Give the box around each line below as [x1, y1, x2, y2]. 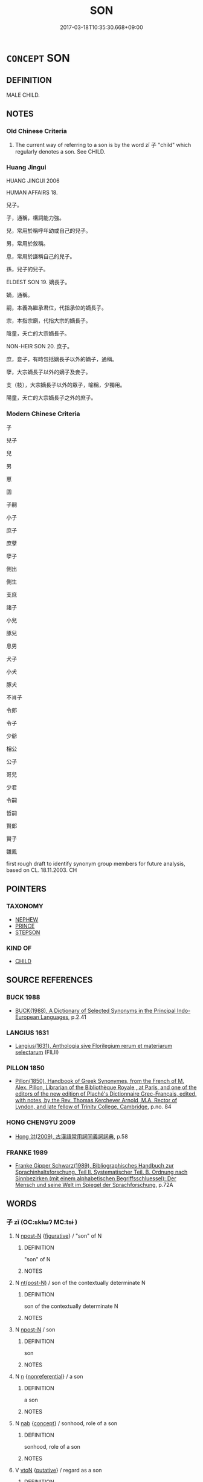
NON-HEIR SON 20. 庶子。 [6, 342, 72, 349]
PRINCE [14, 922, 35, 929]
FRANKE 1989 [6, 1148, 48, 1157]
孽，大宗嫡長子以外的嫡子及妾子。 [6, 368, 91, 375]
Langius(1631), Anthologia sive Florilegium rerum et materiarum [14, 1042, 173, 1049]
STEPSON [14, 929, 40, 936]
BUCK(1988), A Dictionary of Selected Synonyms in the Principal [14, 1007, 176, 1014]
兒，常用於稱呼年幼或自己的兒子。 [6, 227, 91, 234]
